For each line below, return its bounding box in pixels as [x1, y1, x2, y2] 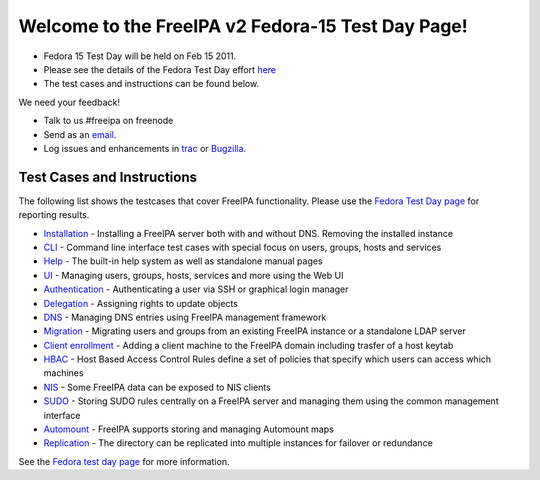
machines [43, 367, 84, 379]
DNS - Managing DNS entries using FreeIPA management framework [43, 311, 327, 323]
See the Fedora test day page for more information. [18, 455, 230, 467]
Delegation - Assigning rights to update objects [43, 297, 239, 309]
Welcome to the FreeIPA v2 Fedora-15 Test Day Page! [18, 15, 469, 37]
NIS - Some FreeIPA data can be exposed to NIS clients [43, 381, 272, 393]
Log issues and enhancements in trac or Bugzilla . [43, 142, 247, 154]
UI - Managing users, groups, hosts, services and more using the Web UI [43, 269, 344, 281]
